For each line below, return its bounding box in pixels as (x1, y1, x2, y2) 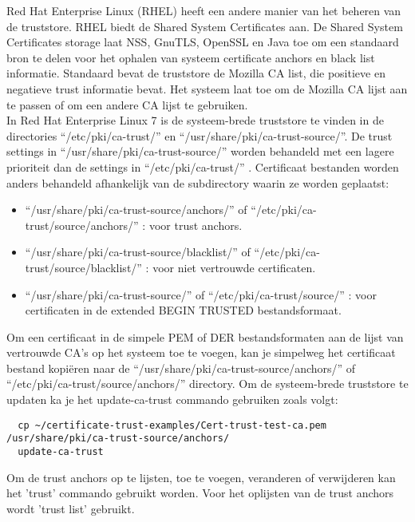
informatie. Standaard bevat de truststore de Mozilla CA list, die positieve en (6, 65, 385, 81)
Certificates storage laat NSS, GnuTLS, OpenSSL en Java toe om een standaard (6, 34, 399, 50)
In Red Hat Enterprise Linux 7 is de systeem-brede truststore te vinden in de (6, 112, 384, 129)
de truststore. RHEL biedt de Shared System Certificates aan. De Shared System (6, 18, 403, 34)
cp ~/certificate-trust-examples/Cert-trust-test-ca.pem (18, 419, 326, 431)
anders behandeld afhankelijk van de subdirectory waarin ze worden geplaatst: (6, 174, 389, 191)
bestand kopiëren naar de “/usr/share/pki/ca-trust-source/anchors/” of (6, 359, 356, 376)
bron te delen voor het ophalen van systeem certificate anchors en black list (6, 49, 375, 65)
